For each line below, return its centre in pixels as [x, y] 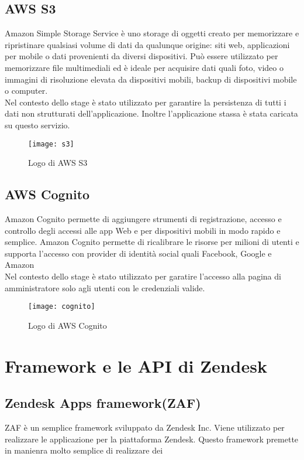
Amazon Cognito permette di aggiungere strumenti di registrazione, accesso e [143, 219]
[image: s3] [51, 144]
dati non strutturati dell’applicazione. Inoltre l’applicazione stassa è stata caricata [151, 113]
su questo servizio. [37, 125]
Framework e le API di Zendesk [136, 365]
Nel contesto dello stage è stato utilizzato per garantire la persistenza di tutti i [146, 102]
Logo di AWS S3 [58, 163]
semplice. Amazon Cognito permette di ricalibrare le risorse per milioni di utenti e [152, 242]
